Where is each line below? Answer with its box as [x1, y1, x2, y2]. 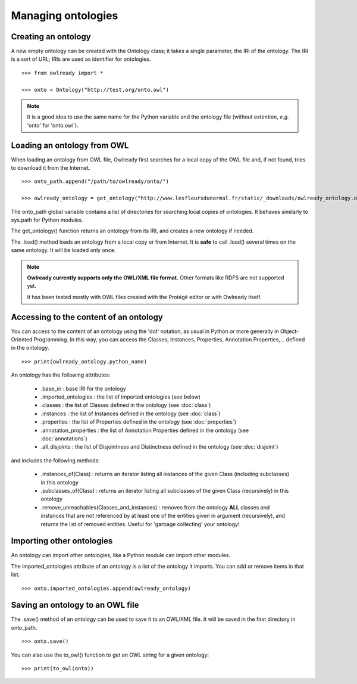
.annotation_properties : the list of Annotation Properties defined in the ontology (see [40, 427, 249, 434]
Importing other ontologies [11, 536, 113, 546]
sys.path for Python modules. [11, 216, 83, 223]
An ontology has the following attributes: [11, 371, 111, 378]
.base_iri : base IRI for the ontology [40, 385, 126, 392]
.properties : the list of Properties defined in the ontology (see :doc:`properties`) [40, 418, 237, 425]
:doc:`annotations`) [40, 435, 87, 442]
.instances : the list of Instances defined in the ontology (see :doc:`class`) [40, 410, 221, 417]
